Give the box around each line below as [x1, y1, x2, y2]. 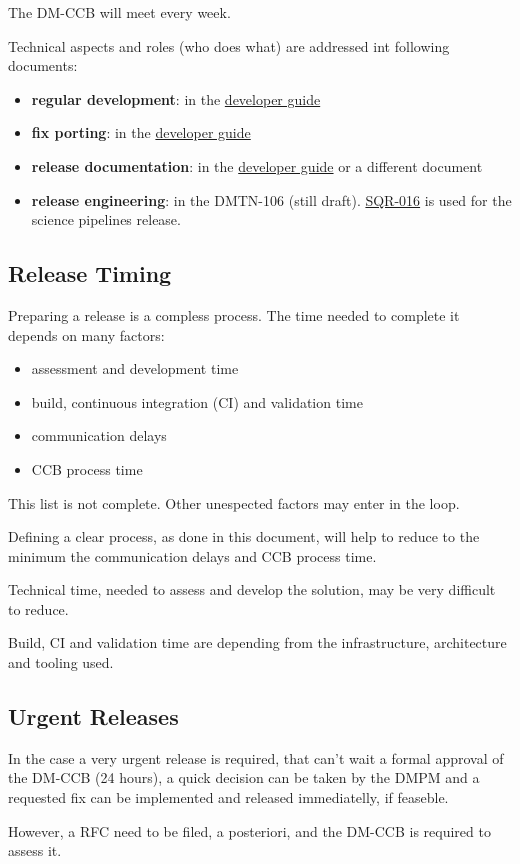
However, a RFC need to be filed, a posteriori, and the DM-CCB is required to [8, 820, 491, 841]
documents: [8, 55, 78, 76]
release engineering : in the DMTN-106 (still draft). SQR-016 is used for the [31, 189, 512, 210]
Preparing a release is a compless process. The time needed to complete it [8, 304, 460, 325]
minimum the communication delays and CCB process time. [8, 545, 377, 566]
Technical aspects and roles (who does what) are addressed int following [8, 35, 450, 56]
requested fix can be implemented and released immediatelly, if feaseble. [8, 787, 449, 808]
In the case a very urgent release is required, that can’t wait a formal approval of [8, 747, 504, 768]
